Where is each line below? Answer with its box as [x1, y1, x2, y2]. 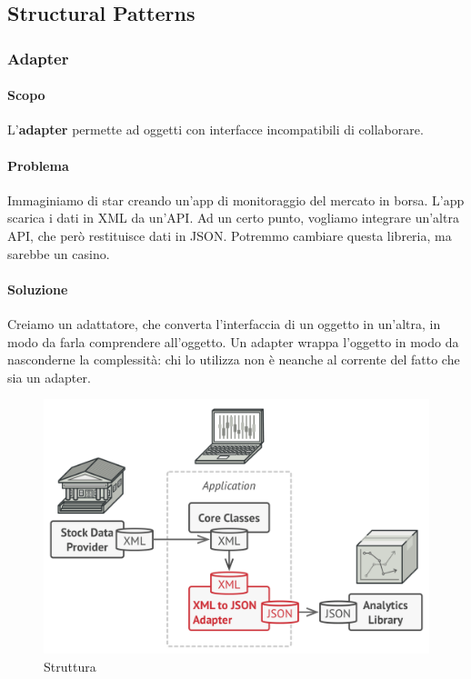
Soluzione [7, 279, 68, 298]
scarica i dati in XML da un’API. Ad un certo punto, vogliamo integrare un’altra [7, 208, 459, 227]
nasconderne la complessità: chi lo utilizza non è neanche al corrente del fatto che [7, 350, 460, 369]
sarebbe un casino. [7, 244, 110, 263]
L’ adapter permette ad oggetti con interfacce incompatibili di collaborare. [7, 120, 424, 139]
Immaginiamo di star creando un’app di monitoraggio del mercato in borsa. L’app [7, 190, 465, 209]
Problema [7, 155, 69, 175]
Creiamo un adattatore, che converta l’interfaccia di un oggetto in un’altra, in [7, 314, 441, 333]
